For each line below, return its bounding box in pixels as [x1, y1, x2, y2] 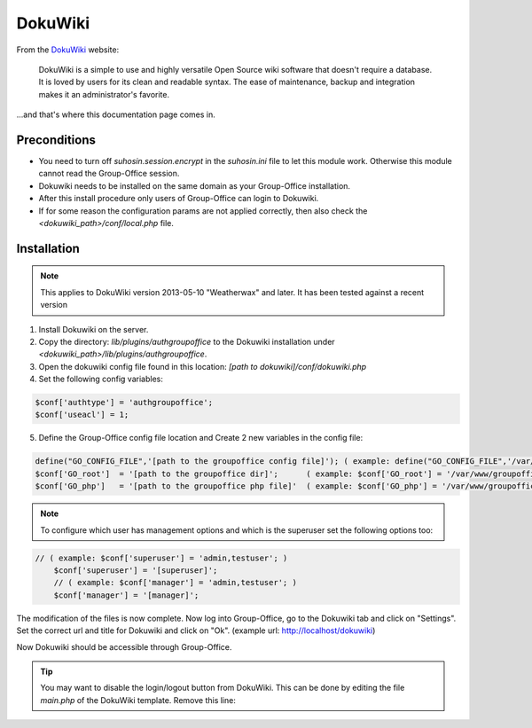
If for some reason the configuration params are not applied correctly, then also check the [38, 205, 368, 216]
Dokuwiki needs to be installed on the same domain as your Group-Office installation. [38, 180, 350, 191]
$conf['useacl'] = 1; [35, 410, 129, 420]
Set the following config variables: [38, 373, 163, 385]
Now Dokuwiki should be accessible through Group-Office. [16, 641, 232, 652]
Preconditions [16, 132, 97, 147]
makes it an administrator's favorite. [38, 89, 170, 99]
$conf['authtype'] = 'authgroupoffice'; [35, 397, 213, 408]
